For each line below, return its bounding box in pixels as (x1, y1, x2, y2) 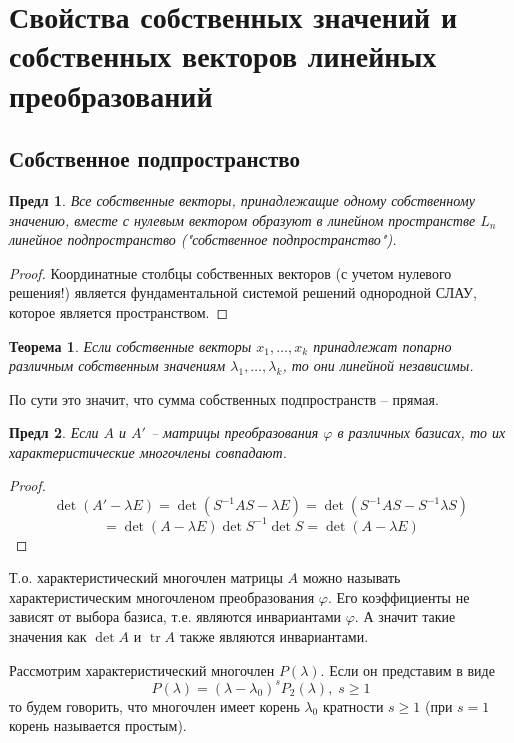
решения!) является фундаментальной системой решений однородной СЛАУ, (9, 282, 477, 303)
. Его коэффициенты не (327, 586, 470, 607)
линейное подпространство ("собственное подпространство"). (9, 229, 397, 250)
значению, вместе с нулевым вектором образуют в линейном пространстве (9, 209, 476, 230)
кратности (322, 695, 384, 716)
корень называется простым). (9, 715, 187, 736)
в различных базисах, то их (337, 422, 506, 443)
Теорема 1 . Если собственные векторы (9, 335, 252, 356)
